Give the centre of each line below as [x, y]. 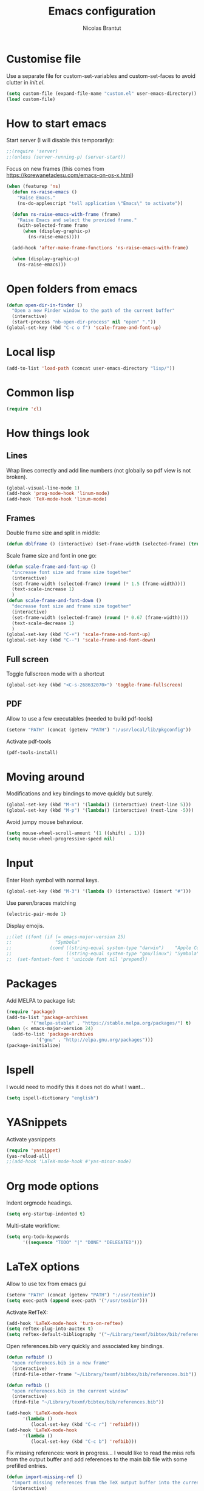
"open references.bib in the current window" [70, 1391]
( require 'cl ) [24, 409]
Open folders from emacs [72, 289]
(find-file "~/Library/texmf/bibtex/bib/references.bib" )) [88, 1402]
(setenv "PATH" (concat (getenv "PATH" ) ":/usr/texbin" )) [81, 1295]
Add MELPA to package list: [41, 1000]
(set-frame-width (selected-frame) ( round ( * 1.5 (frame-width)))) [99, 584]
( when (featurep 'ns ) [34, 187]
